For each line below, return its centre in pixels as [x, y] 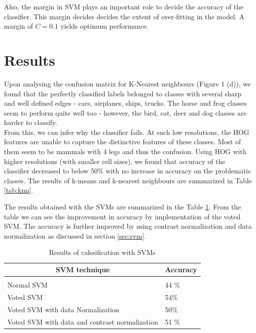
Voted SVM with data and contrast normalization [83, 321]
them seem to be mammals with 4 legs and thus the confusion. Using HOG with [125, 151]
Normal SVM [28, 285]
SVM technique [83, 269]
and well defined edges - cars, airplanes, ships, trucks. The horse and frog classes [126, 103]
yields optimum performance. [104, 26]
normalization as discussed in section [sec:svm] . [75, 235]
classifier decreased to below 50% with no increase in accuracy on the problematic [128, 171]
